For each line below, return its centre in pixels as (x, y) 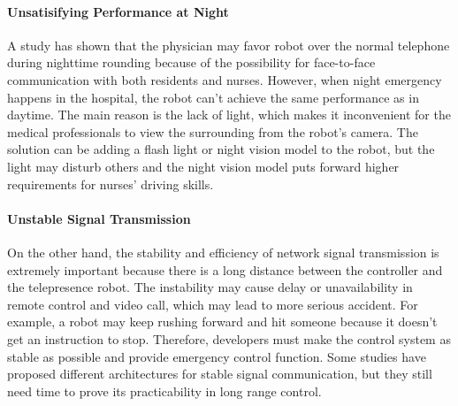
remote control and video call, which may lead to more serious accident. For (213, 304)
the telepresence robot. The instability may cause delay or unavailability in (210, 287)
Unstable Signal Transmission (99, 218)
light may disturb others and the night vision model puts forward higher (203, 166)
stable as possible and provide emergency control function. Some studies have (217, 356)
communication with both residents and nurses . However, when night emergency (225, 79)
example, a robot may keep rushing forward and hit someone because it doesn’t (222, 322)
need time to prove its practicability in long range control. (164, 391)
